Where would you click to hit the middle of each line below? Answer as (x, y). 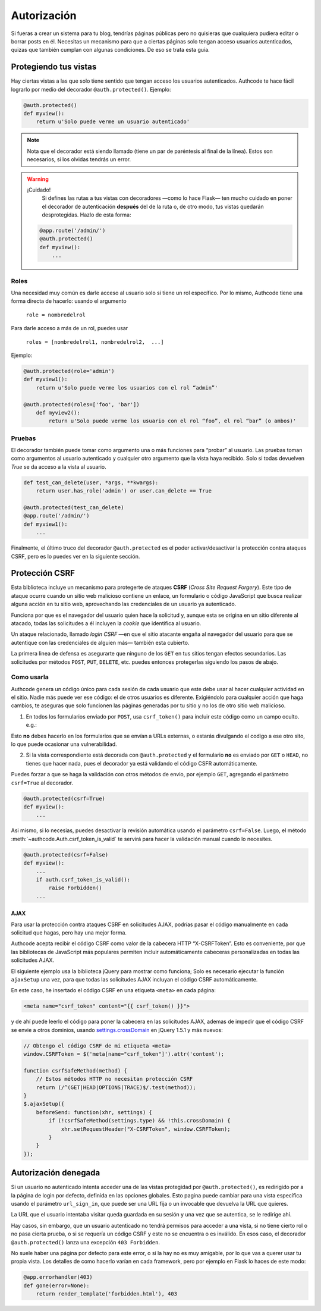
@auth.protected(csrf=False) (66, 854)
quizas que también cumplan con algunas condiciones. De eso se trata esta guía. (111, 50)
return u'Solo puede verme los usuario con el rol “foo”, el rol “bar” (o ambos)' (172, 421)
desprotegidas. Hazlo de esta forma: (86, 215)
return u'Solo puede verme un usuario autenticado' (113, 122)
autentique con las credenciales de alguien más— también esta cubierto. (100, 642)
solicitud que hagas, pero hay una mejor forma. (69, 933)
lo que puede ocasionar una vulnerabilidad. (64, 744)
